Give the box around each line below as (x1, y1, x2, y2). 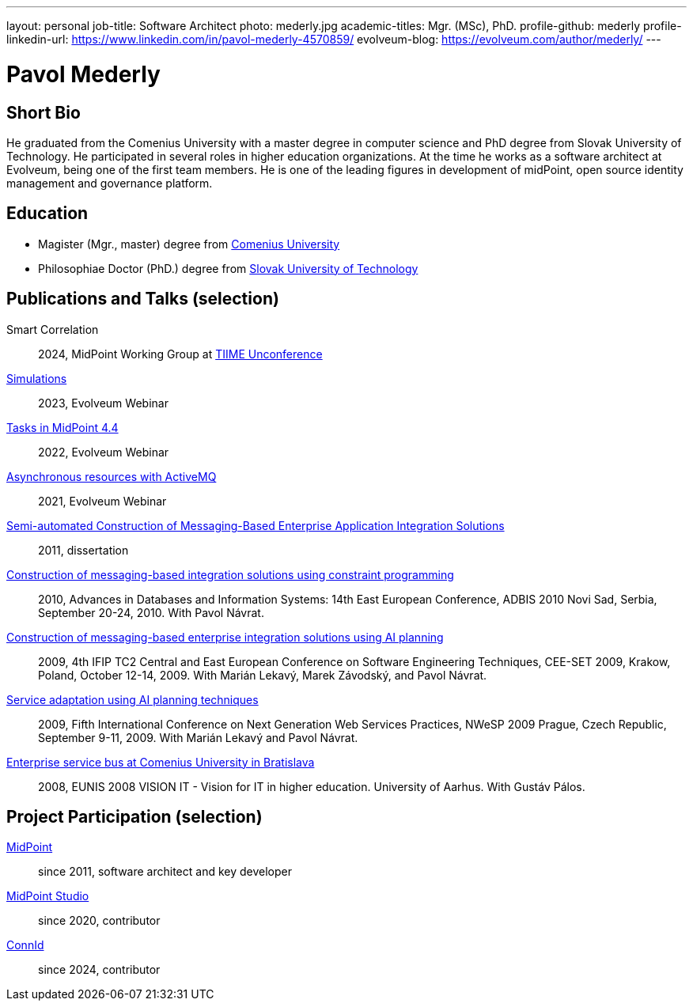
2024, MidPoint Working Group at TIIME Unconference (38, 346, 323, 361)
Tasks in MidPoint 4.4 (6, 420, 119, 434)
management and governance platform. (6, 176, 213, 190)
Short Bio (6, 102, 81, 123)
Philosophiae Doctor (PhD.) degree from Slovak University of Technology (38, 261, 418, 275)
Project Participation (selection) (6, 807, 263, 827)
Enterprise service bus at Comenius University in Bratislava (6, 755, 315, 769)
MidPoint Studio (6, 889, 89, 903)
